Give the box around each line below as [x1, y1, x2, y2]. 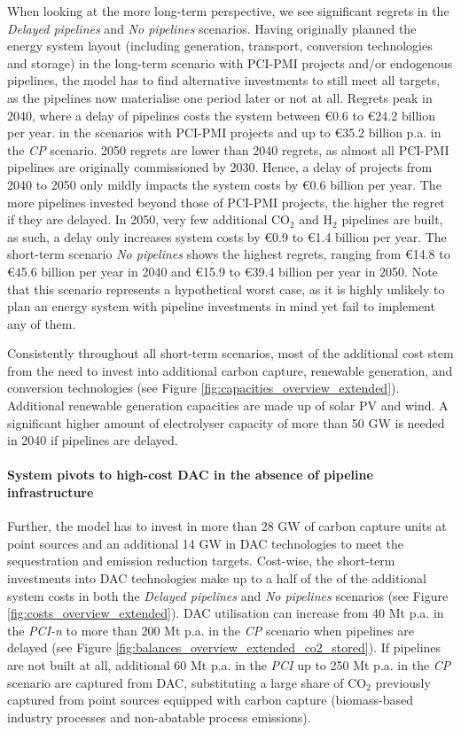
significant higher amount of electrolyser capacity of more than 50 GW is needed [7, 413, 445, 432]
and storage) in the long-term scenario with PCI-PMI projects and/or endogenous [7, 53, 453, 72]
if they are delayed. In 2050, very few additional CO [7, 210, 290, 229]
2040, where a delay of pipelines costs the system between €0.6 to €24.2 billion [7, 105, 436, 124]
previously [375, 673, 431, 691]
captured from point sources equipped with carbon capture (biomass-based [7, 690, 413, 709]
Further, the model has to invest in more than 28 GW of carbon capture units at [7, 517, 447, 535]
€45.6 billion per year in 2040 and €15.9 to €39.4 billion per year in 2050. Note [7, 261, 438, 280]
